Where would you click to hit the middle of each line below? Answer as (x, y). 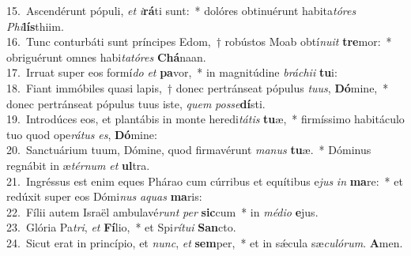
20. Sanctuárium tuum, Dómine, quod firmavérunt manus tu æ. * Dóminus (189, 150)
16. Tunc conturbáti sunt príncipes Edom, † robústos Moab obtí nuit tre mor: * (199, 41)
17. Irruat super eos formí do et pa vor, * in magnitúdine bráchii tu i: (172, 72)
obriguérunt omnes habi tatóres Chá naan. (106, 56)
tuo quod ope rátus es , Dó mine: (82, 134)
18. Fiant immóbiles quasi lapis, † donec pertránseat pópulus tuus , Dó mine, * (198, 87)
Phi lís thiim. (35, 26)
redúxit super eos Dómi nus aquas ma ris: (104, 196)
